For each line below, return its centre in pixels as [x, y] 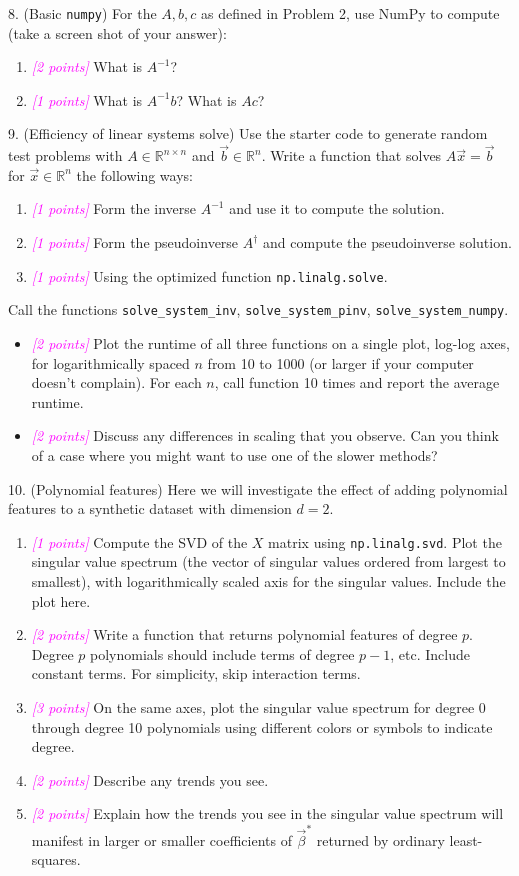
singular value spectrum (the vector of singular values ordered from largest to [268, 561]
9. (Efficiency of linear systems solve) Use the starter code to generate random [248, 133]
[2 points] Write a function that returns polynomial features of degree [244, 634]
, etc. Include [430, 653]
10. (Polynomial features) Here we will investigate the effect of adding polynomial [258, 488]
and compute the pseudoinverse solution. [387, 242]
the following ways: [134, 174]
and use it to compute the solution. [337, 208]
